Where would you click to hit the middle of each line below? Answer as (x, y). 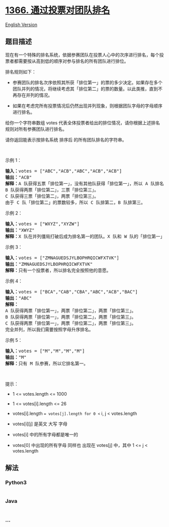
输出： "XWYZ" (20, 230)
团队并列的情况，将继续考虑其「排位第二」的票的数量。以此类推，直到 (85, 89)
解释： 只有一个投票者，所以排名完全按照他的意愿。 (58, 270)
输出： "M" (16, 357)
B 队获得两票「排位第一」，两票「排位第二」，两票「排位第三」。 (71, 317)
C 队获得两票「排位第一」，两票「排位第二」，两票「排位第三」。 (71, 323)
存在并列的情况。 (35, 95)
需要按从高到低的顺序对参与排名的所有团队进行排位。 (73, 61)
